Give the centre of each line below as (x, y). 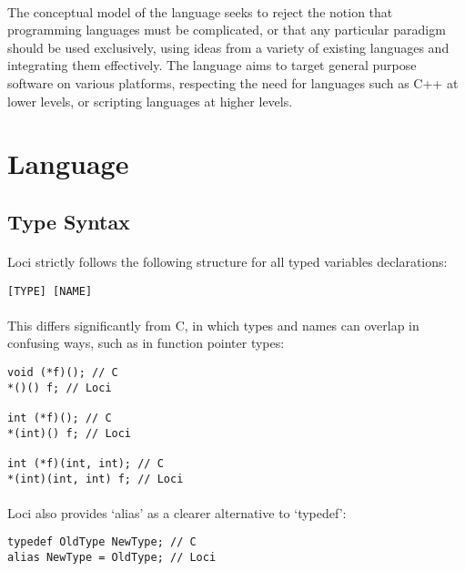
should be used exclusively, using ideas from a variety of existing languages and (228, 47)
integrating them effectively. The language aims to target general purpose (212, 65)
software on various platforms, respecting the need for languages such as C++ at (233, 82)
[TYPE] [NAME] (50, 291)
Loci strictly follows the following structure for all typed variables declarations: (227, 261)
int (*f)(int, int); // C (86, 463)
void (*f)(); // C (63, 372)
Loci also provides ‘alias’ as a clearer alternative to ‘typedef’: (177, 512)
